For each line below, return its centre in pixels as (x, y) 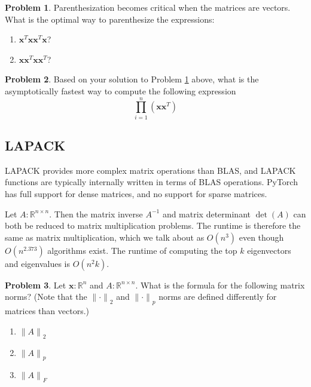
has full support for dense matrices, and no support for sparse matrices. (136, 194)
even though (261, 237)
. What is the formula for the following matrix (220, 285)
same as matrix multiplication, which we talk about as (105, 237)
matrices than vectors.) (47, 311)
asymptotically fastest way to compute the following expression (121, 90)
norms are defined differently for (218, 297)
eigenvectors (269, 250)
